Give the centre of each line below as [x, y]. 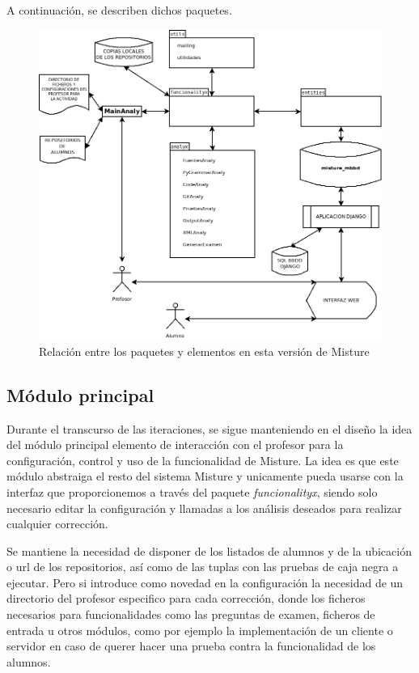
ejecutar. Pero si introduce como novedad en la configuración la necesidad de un [205, 582]
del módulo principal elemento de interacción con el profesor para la [175, 444]
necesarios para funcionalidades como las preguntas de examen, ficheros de [191, 614]
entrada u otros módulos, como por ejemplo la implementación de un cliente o [200, 630]
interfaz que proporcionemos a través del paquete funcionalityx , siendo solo [192, 491]
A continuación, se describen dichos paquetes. [119, 10]
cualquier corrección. [57, 524]
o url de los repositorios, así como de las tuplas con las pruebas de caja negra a [203, 567]
